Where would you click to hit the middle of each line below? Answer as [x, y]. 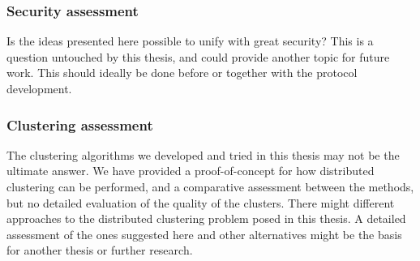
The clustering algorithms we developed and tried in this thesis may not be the [203, 154]
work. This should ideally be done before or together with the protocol [182, 73]
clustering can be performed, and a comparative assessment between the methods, [210, 186]
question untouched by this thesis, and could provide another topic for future [198, 56]
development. [39, 88]
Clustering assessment [80, 124]
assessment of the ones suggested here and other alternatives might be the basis [204, 234]
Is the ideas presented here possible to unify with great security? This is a [190, 41]
